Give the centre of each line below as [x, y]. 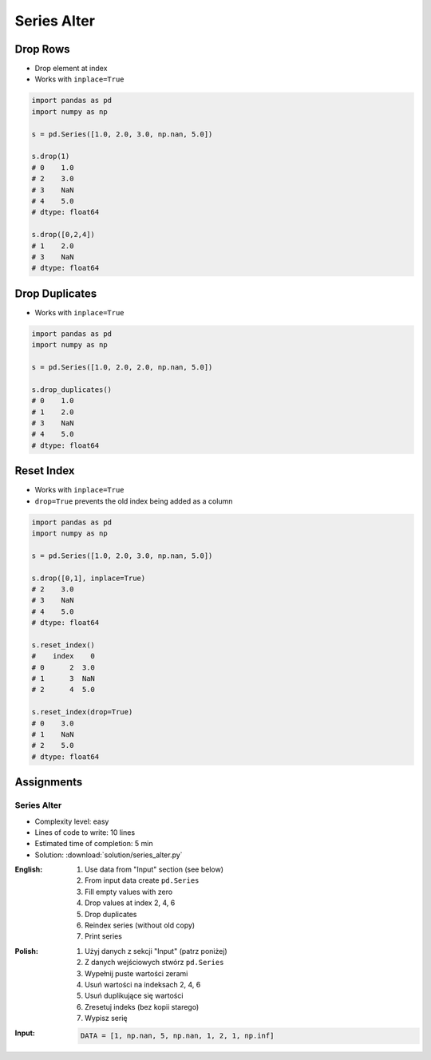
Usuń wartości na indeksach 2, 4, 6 [143, 984]
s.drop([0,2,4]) [63, 235]
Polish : [27, 951]
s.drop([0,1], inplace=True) [89, 578]
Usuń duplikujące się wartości [134, 996]
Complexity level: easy [72, 821]
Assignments [49, 782]
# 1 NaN [53, 734]
